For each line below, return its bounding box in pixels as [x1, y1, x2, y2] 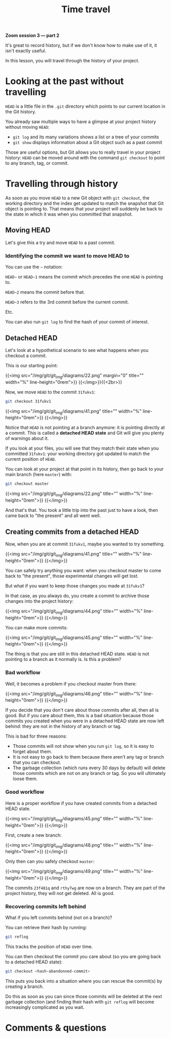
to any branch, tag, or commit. [5, 160, 69, 167]
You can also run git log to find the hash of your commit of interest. [5, 319, 149, 325]
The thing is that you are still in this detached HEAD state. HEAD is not [5, 651, 150, 657]
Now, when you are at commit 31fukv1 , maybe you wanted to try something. [5, 540, 165, 547]
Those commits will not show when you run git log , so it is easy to [12, 743, 154, 749]
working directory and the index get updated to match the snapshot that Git [5, 200, 164, 206]
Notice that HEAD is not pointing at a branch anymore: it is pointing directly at [5, 424, 165, 431]
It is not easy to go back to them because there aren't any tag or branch [12, 754, 164, 760]
